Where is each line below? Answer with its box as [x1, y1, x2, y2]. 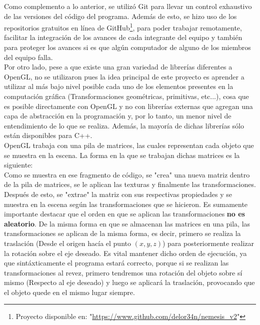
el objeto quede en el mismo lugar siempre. [4, 286, 135, 297]
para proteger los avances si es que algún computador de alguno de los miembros [4, 42, 251, 52]
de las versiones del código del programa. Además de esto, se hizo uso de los [4, 10, 237, 21]
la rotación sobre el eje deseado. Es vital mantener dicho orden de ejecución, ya [4, 247, 247, 258]
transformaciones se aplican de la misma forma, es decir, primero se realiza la [4, 228, 241, 238]
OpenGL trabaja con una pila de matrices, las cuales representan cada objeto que [4, 139, 254, 150]
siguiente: [4, 159, 33, 170]
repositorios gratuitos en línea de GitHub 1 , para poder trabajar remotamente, [4, 21, 242, 32]
